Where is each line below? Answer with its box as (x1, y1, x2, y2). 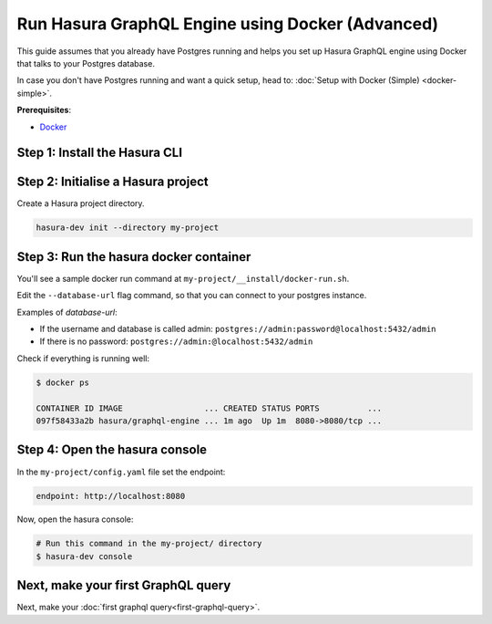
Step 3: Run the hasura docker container (16, 249, 251, 265)
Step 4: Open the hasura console (16, 442, 208, 458)
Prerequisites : (16, 105, 72, 116)
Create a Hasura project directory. (16, 198, 145, 209)
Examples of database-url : (16, 307, 118, 317)
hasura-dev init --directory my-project (36, 223, 219, 233)
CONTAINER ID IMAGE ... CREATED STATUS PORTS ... (36, 402, 383, 413)
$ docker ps (36, 377, 90, 388)
